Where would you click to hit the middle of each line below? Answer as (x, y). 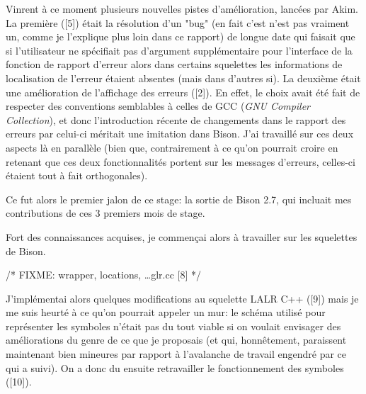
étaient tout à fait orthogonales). (77, 175)
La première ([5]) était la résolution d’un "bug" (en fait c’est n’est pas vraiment (178, 22)
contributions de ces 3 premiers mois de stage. (105, 213)
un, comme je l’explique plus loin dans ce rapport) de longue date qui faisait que (181, 36)
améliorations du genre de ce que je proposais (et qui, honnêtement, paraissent (176, 340)
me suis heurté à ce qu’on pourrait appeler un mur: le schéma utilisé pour (166, 312)
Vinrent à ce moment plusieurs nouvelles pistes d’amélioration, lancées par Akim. (182, 9)
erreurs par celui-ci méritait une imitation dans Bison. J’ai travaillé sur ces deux (180, 134)
